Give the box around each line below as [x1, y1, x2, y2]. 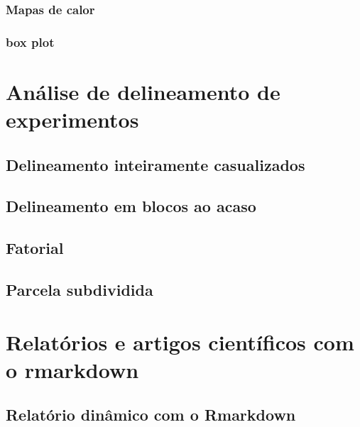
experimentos [6, 105, 139, 134]
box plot [6, 33, 55, 50]
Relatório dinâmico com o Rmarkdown [6, 404, 296, 426]
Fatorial [6, 237, 64, 259]
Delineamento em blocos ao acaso [6, 195, 256, 217]
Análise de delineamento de [6, 77, 280, 106]
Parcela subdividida [6, 278, 153, 300]
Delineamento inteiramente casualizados [6, 153, 305, 175]
